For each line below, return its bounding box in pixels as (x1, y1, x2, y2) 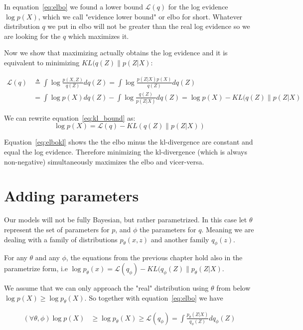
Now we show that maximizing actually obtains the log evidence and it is (4, 47, 228, 58)
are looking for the (4, 30, 61, 41)
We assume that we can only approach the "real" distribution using (4, 282, 209, 293)
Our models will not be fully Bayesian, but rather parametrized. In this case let (4, 214, 247, 225)
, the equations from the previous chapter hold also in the (66, 252, 243, 263)
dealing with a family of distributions (4, 234, 118, 244)
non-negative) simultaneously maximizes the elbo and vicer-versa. (4, 156, 204, 166)
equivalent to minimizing (4, 57, 80, 67)
